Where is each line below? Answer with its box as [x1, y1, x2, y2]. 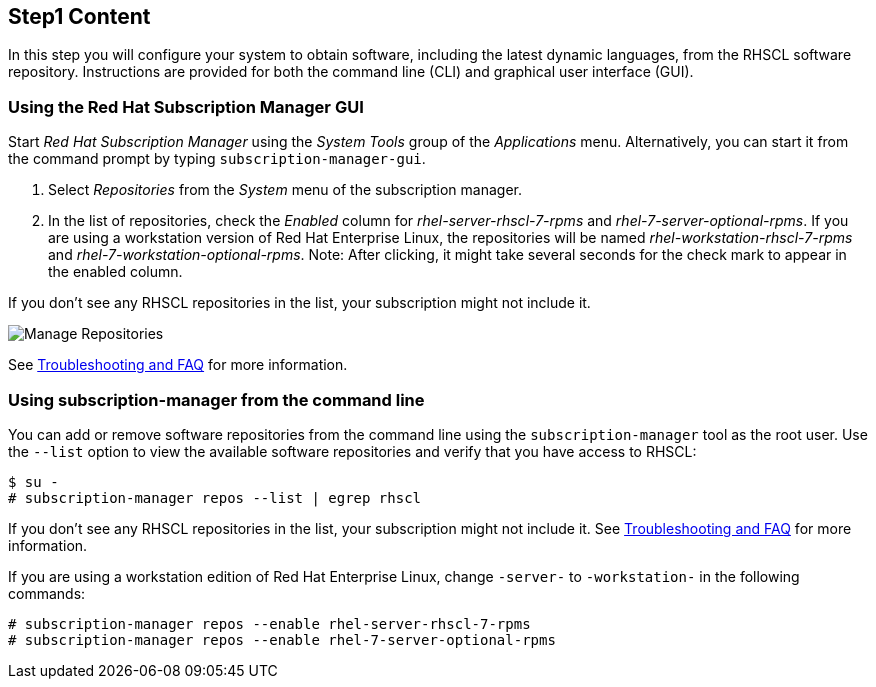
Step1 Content [8, 4, 151, 29]
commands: [8, 584, 86, 602]
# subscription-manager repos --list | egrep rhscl [8, 489, 422, 506]
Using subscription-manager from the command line [8, 389, 425, 410]
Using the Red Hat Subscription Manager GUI [8, 96, 364, 117]
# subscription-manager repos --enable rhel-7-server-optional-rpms [8, 631, 556, 648]
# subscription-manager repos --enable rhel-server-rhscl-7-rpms [8, 615, 531, 632]
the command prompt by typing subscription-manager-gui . [8, 150, 426, 168]
